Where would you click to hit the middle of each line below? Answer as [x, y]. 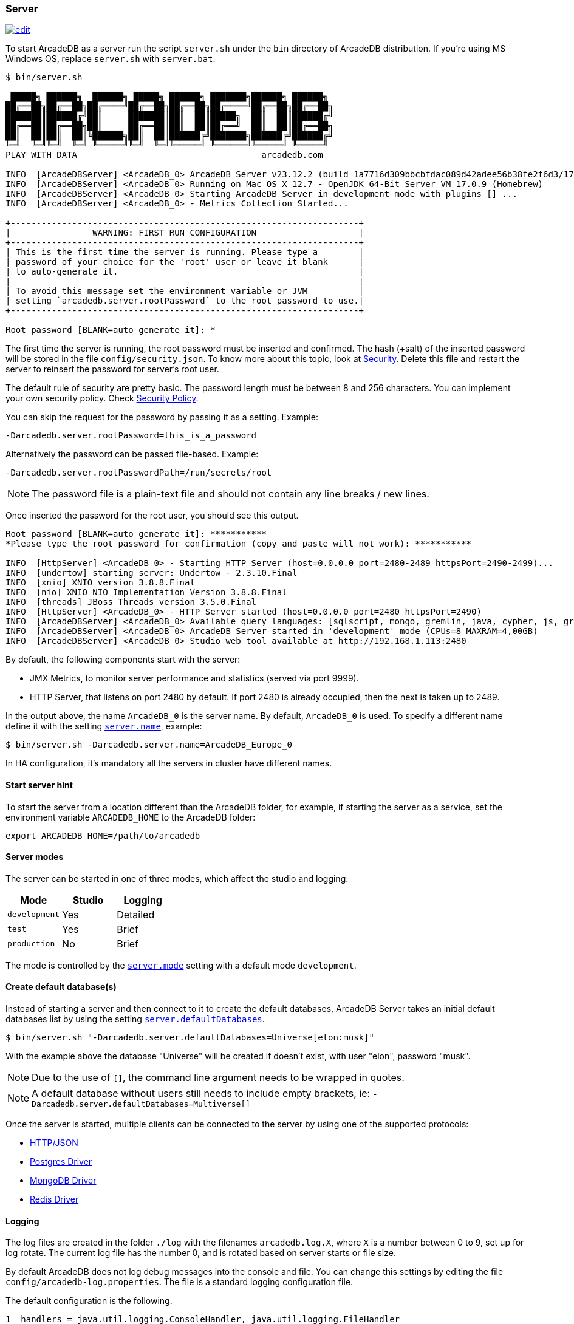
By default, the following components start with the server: [123, 660]
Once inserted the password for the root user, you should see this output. [152, 516]
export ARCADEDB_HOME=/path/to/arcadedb [103, 835]
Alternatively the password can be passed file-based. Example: [132, 454]
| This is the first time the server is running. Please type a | [185, 252]
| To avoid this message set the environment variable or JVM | [185, 291]
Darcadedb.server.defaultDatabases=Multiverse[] [141, 1104]
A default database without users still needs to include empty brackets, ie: [201, 1094]
